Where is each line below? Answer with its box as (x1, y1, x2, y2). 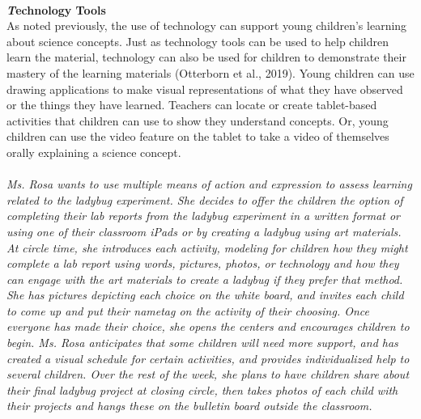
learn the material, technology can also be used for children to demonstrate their (6, 49, 406, 66)
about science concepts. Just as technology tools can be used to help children (6, 32, 389, 49)
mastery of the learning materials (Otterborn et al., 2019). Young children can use (6, 64, 415, 81)
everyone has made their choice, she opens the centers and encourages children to (6, 318, 410, 335)
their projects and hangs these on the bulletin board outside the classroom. (6, 397, 372, 414)
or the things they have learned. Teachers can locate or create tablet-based (6, 96, 377, 113)
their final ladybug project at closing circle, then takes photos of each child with (6, 381, 398, 398)
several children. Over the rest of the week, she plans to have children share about (6, 366, 410, 383)
